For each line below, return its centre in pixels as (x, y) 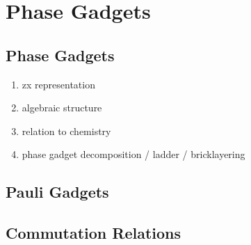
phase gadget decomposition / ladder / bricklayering (133, 154)
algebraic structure (62, 108)
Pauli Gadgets (57, 192)
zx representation (58, 84)
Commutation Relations (93, 233)
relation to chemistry (66, 131)
